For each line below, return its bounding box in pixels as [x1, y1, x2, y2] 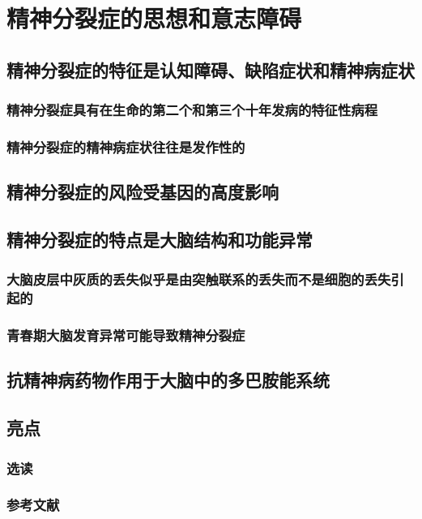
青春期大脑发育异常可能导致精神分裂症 [6, 325, 245, 345]
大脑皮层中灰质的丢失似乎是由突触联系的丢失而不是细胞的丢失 [6, 269, 391, 290]
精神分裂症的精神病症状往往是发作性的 [6, 136, 245, 157]
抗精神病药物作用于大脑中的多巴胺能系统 [6, 367, 330, 392]
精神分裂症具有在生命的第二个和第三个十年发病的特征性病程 [6, 100, 378, 120]
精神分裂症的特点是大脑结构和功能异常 [6, 227, 313, 252]
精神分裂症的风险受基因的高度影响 [6, 179, 279, 204]
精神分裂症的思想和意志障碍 [6, 2, 302, 35]
